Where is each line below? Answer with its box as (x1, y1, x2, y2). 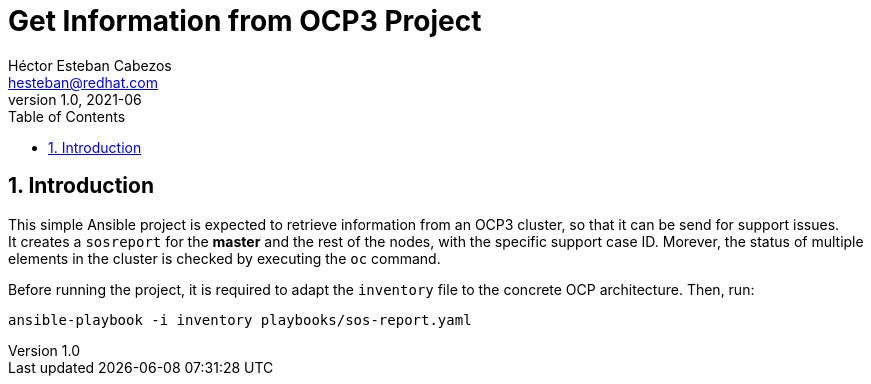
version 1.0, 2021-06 (8, 90, 142, 108)
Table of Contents (8, 107, 126, 125)
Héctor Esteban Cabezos (8, 56, 172, 74)
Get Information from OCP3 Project (8, 4, 482, 38)
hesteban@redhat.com (8, 73, 158, 91)
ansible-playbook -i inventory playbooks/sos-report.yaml (8, 311, 472, 328)
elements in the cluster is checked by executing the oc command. (8, 249, 441, 267)
